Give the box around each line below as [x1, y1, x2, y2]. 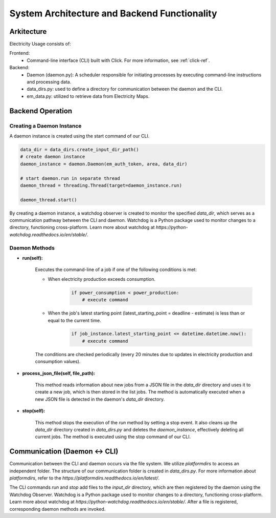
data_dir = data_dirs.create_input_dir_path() [20, 147, 139, 152]
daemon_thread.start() [20, 197, 77, 202]
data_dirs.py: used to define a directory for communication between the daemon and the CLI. [27, 86, 223, 92]
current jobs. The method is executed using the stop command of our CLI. [35, 433, 191, 440]
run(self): [22, 255, 43, 261]
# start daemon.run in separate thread [20, 175, 120, 181]
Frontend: [9, 50, 30, 56]
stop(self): [22, 408, 45, 414]
